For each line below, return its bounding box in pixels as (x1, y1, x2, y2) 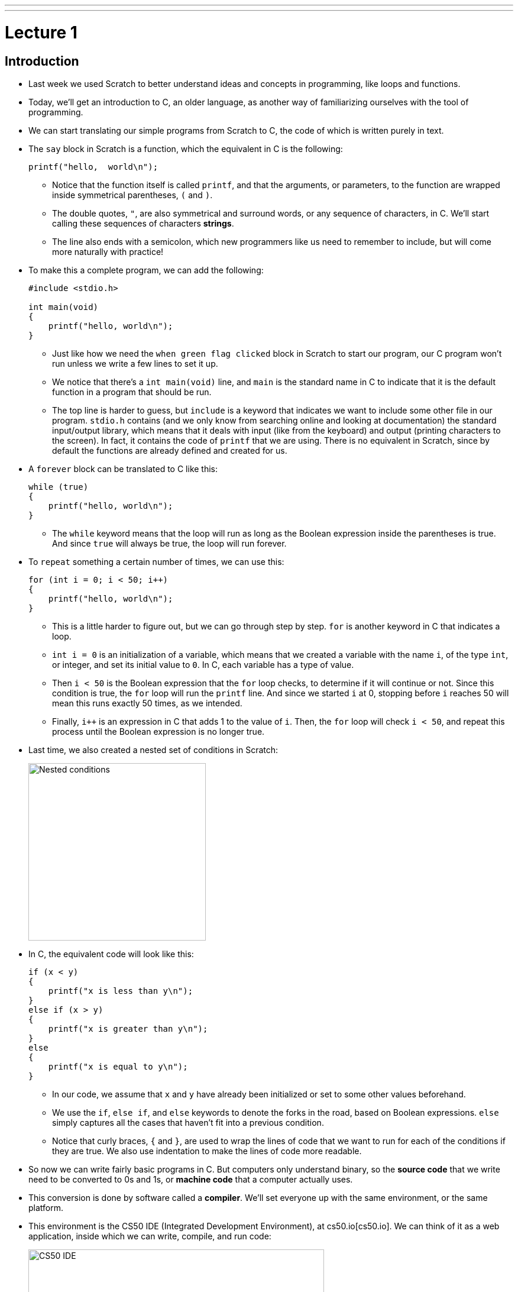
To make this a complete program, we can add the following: (28, 264, 264, 275)
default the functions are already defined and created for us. (52, 445, 287, 456)
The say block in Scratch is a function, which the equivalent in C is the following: (28, 143, 343, 154)
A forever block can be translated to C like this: (28, 463, 218, 474)
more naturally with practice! (52, 246, 164, 257)
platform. (28, 1202, 64, 1213)
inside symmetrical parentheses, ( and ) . (52, 189, 213, 200)
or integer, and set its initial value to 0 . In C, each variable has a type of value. (52, 659, 354, 670)
